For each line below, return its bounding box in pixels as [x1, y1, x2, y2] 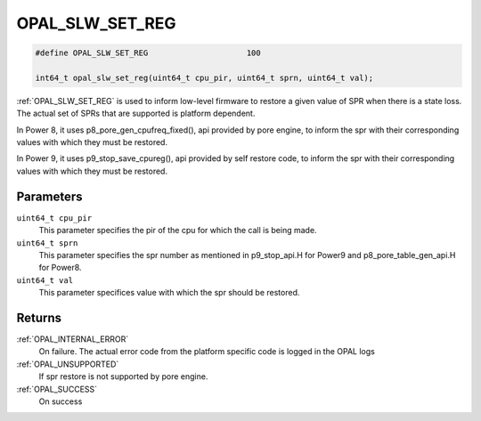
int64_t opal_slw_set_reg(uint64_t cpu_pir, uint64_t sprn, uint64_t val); [35, 72, 374, 83]
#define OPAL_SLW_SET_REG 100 [35, 48, 262, 58]
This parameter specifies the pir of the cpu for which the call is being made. [38, 225, 317, 236]
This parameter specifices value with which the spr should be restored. [38, 287, 300, 298]
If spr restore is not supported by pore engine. [38, 371, 208, 382]
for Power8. [38, 263, 82, 273]
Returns [16, 310, 62, 325]
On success [38, 396, 83, 407]
